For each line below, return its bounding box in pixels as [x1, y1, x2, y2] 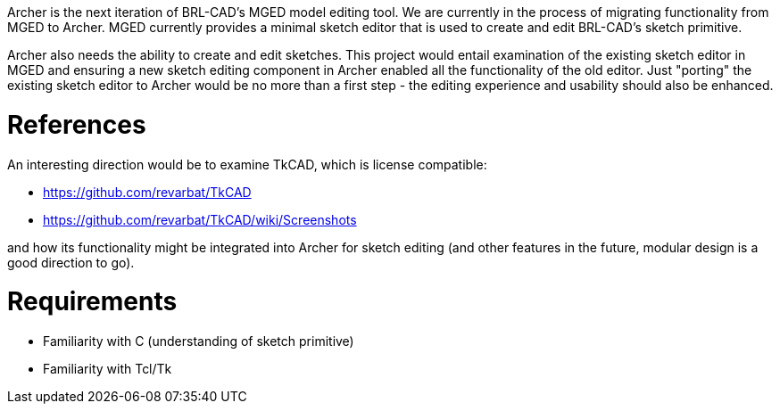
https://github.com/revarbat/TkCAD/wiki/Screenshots [43, 211, 357, 227]
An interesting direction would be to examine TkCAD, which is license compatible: [7, 156, 487, 172]
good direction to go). [7, 254, 135, 270]
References [7, 109, 146, 140]
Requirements [7, 286, 178, 317]
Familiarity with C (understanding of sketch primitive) [43, 333, 354, 349]
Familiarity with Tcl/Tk [43, 361, 172, 376]
